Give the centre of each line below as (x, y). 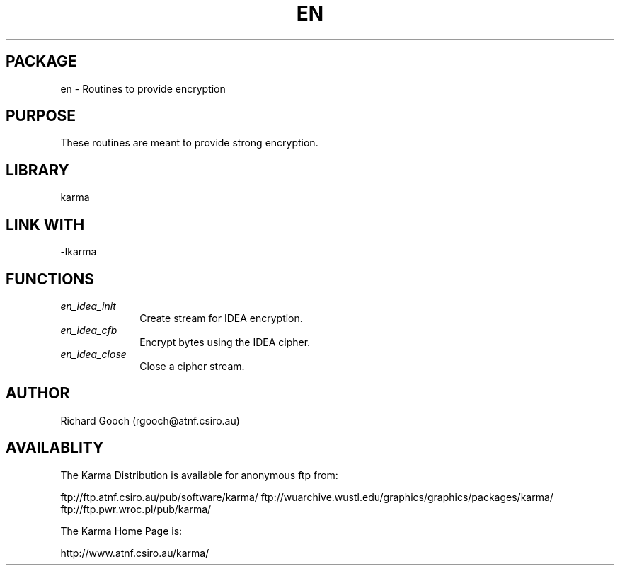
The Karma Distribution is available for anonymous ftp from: (199, 475)
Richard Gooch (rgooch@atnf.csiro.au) (150, 420)
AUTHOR (38, 393)
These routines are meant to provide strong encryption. (189, 143)
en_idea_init (88, 306)
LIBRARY (38, 170)
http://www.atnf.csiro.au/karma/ (135, 553)
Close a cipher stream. (192, 366)
